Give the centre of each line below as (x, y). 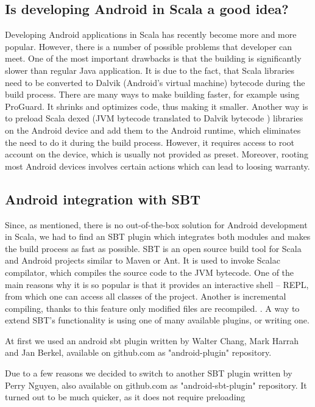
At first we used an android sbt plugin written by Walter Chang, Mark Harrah (152, 340)
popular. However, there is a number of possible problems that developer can (149, 46)
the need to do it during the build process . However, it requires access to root (150, 142)
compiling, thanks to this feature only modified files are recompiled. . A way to (152, 308)
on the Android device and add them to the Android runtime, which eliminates (153, 130)
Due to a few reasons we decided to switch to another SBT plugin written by (149, 373)
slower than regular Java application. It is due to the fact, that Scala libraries (150, 70)
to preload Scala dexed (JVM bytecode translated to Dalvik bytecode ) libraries (154, 118)
